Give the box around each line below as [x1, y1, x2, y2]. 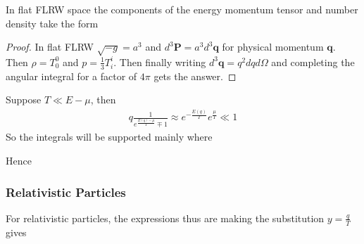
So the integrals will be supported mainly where [6, 129, 213, 144]
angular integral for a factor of [6, 68, 137, 83]
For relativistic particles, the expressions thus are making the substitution [6, 210, 325, 225]
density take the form [6, 15, 99, 30]
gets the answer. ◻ [153, 68, 237, 83]
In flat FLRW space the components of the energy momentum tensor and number [6, 2, 358, 16]
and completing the [271, 54, 355, 69]
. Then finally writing [113, 54, 206, 69]
